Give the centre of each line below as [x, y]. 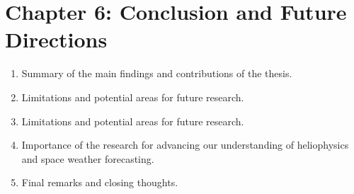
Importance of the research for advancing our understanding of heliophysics [185, 145]
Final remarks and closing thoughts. [100, 182]
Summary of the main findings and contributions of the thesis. [157, 73]
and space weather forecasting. [88, 158]
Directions [56, 39]
